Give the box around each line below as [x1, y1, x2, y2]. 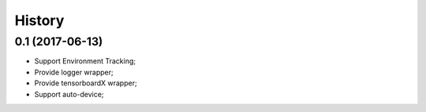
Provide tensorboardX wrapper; [34, 78, 137, 88]
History [14, 12, 65, 29]
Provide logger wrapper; [34, 67, 114, 77]
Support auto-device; [34, 89, 104, 99]
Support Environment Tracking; [34, 56, 136, 66]
